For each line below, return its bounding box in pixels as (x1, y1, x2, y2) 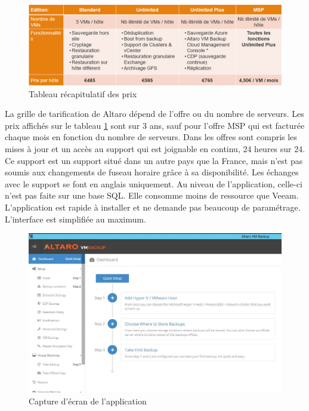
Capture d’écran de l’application (29, 394, 147, 407)
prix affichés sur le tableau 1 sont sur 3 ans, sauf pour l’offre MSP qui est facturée (5, 119, 305, 131)
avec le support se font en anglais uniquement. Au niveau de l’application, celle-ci (5, 177, 302, 190)
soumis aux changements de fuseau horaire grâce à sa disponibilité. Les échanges (5, 166, 299, 178)
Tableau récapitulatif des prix (29, 87, 137, 100)
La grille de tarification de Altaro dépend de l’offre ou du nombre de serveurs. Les (5, 107, 304, 120)
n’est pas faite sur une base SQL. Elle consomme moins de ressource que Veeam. (5, 189, 299, 202)
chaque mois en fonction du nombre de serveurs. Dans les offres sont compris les (5, 131, 297, 143)
